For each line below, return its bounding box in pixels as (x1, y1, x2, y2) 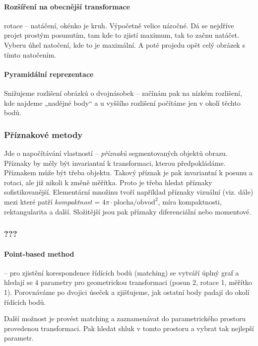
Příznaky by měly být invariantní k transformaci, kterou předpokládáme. (4, 157, 226, 168)
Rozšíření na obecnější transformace (4, 1, 130, 11)
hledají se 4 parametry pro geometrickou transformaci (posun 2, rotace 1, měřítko (4, 277, 252, 287)
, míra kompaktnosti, (158, 196, 222, 207)
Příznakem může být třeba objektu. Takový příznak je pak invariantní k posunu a (4, 167, 253, 178)
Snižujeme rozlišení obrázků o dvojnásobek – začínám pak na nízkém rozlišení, (4, 87, 242, 98)
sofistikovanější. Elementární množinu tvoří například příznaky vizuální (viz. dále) (4, 187, 254, 197)
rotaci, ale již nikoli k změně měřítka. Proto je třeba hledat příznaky (4, 177, 212, 187)
